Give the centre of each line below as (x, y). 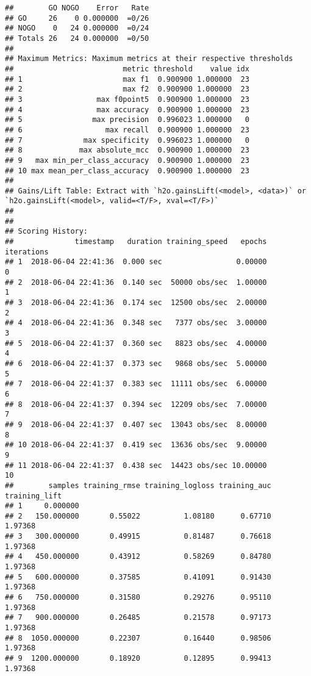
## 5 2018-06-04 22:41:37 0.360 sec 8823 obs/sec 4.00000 (136, 343)
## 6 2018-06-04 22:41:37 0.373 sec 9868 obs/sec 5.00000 (136, 363)
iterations (27, 252)
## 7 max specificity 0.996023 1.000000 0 (127, 140)
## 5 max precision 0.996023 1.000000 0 (127, 120)
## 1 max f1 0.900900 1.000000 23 (127, 79)
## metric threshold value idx (127, 69)
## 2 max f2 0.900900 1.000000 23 (127, 89)
